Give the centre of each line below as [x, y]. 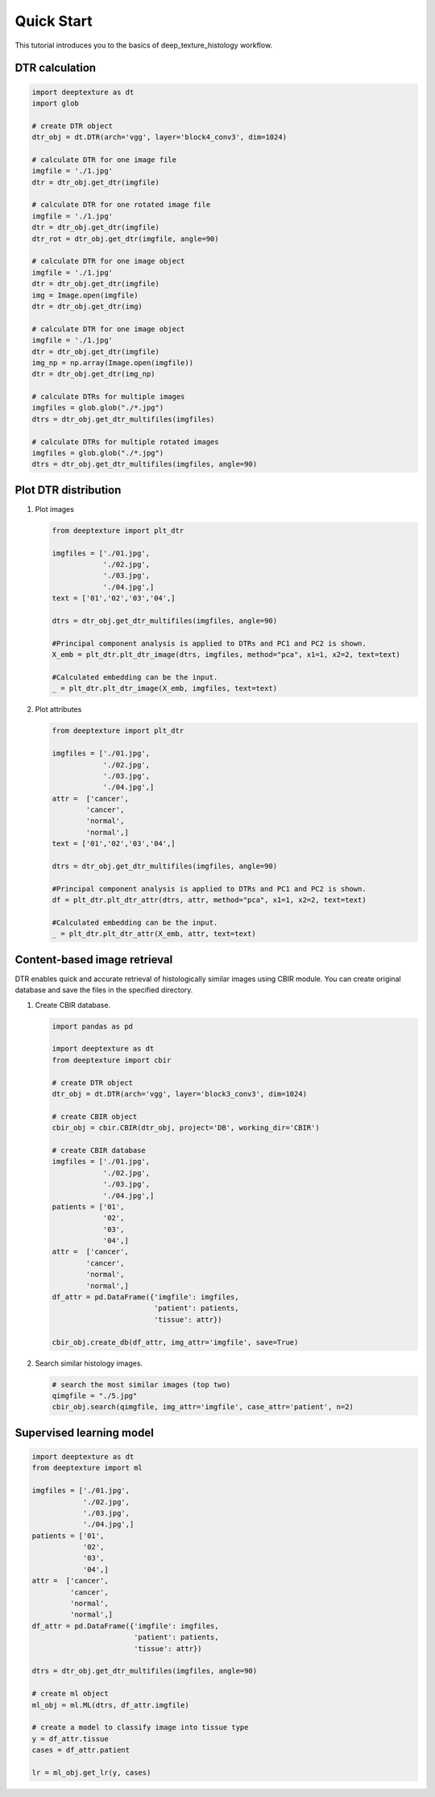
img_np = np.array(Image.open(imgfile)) [112, 362]
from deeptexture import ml [87, 1468]
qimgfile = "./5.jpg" [95, 1396]
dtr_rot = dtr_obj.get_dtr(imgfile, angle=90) [125, 239]
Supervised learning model [85, 1432]
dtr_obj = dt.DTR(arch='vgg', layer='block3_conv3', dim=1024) [180, 1094]
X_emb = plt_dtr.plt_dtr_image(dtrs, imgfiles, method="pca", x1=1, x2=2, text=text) [226, 655]
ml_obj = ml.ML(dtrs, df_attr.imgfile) [110, 1705]
